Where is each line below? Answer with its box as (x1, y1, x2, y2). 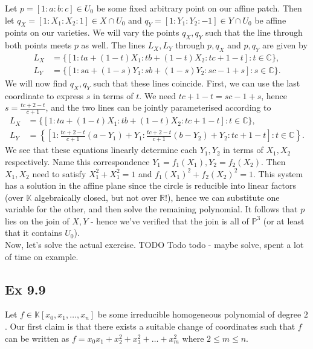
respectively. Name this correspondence (5, 155, 150, 168)
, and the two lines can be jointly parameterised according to (45, 101, 271, 114)
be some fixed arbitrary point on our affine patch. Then (96, 2, 302, 14)
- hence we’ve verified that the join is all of (90, 214, 249, 227)
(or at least (263, 214, 305, 227)
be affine (254, 13, 286, 26)
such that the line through (205, 26, 303, 39)
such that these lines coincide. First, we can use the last (93, 77, 300, 90)
